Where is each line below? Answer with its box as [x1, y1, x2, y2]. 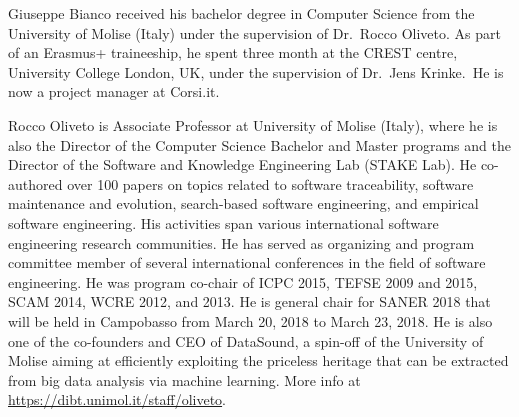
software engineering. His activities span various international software [8, 212, 439, 233]
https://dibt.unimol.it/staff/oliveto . [8, 389, 226, 410]
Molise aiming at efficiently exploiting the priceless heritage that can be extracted [8, 350, 509, 371]
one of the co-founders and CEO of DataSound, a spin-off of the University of [8, 330, 484, 351]
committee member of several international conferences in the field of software [8, 252, 486, 273]
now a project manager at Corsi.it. [8, 81, 220, 102]
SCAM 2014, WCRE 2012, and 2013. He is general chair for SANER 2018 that [8, 291, 491, 312]
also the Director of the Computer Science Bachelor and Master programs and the [8, 134, 511, 155]
